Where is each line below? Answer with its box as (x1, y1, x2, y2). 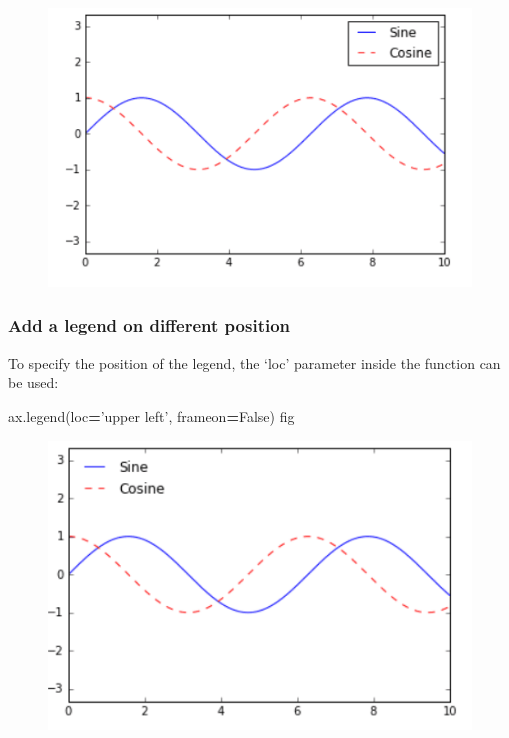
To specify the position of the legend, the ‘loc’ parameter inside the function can (8, 352, 501, 373)
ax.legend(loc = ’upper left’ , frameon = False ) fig (8, 405, 295, 426)
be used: (8, 372, 59, 393)
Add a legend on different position (8, 313, 291, 338)
